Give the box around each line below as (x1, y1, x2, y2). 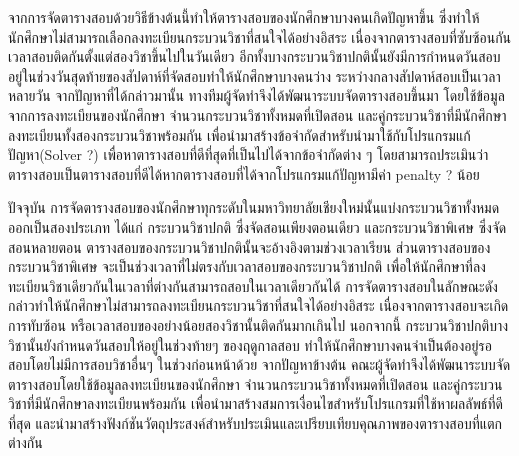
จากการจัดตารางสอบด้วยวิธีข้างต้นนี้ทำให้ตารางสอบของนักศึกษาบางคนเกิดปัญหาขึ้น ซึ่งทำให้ (8, 7, 480, 27)
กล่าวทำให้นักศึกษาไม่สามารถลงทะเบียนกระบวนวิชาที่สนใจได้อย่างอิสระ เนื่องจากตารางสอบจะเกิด (8, 295, 509, 316)
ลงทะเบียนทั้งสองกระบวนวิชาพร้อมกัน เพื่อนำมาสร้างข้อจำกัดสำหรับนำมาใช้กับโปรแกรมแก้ (8, 124, 471, 145)
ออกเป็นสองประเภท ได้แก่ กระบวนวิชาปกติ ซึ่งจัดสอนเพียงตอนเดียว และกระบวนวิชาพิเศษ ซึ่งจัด (8, 216, 507, 237)
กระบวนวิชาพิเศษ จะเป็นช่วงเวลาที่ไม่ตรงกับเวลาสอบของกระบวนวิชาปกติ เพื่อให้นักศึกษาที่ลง (8, 256, 486, 277)
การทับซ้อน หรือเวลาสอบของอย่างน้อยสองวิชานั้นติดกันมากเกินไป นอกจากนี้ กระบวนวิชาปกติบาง (8, 314, 509, 335)
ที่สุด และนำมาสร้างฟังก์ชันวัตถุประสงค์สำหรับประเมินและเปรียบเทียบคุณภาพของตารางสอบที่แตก (8, 412, 503, 433)
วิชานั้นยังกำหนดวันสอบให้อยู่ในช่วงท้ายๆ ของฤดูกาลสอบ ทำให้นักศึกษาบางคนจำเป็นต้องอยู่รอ (8, 334, 492, 355)
